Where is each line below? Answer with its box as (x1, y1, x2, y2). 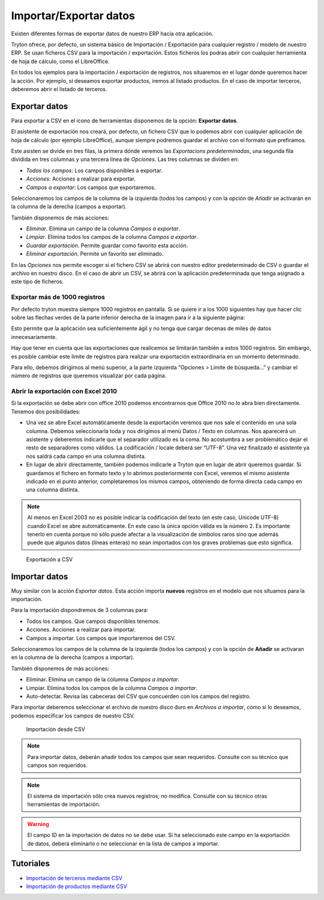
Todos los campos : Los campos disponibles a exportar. (26, 167, 163, 174)
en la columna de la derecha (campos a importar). (11, 654, 135, 661)
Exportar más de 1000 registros (11, 293, 105, 301)
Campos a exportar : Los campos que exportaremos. (26, 184, 156, 191)
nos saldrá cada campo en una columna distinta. (26, 452, 146, 460)
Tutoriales (11, 859, 50, 869)
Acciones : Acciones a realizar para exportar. (26, 175, 136, 182)
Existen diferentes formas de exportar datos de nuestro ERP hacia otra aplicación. (11, 30, 214, 37)
